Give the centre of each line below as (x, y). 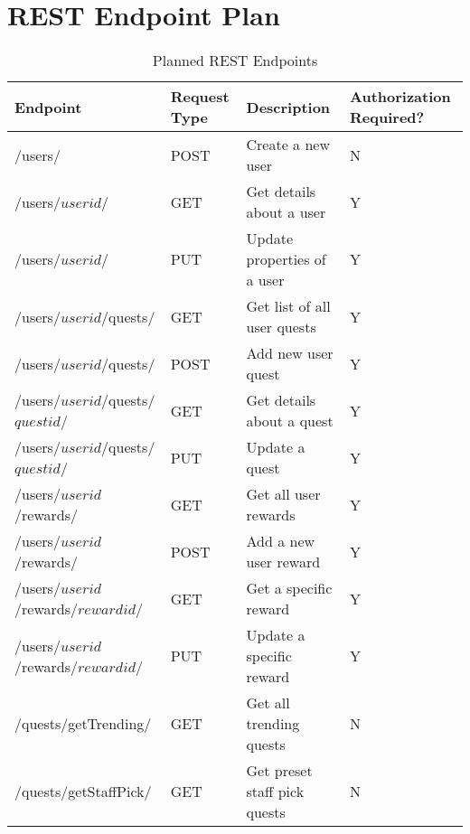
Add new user (290, 353)
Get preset (279, 771)
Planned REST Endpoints (235, 61)
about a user (286, 212)
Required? (387, 117)
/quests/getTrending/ (83, 724)
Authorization (400, 97)
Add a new (281, 541)
